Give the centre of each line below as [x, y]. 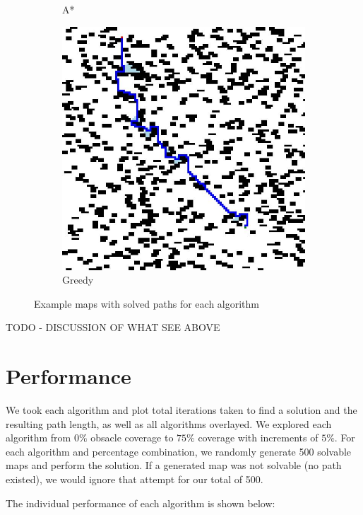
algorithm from [38, 438]
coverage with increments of [258, 438]
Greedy [78, 280]
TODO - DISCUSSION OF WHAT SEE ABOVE [113, 327]
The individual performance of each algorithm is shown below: [141, 503]
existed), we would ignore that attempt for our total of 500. [135, 479]
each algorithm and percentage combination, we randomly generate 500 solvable [179, 451]
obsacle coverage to [132, 438]
